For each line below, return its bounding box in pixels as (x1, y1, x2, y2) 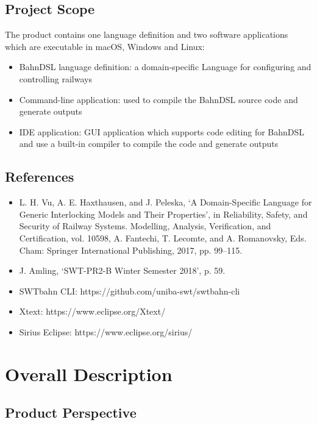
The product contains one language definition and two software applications (5, 28, 288, 41)
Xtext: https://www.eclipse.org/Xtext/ (19, 305, 166, 318)
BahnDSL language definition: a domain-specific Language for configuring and (19, 60, 312, 73)
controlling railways (19, 72, 92, 85)
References (5, 167, 74, 186)
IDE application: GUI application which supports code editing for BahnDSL (19, 125, 305, 138)
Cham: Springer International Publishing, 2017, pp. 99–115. (19, 243, 243, 256)
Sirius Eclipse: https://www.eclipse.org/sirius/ (19, 325, 193, 338)
